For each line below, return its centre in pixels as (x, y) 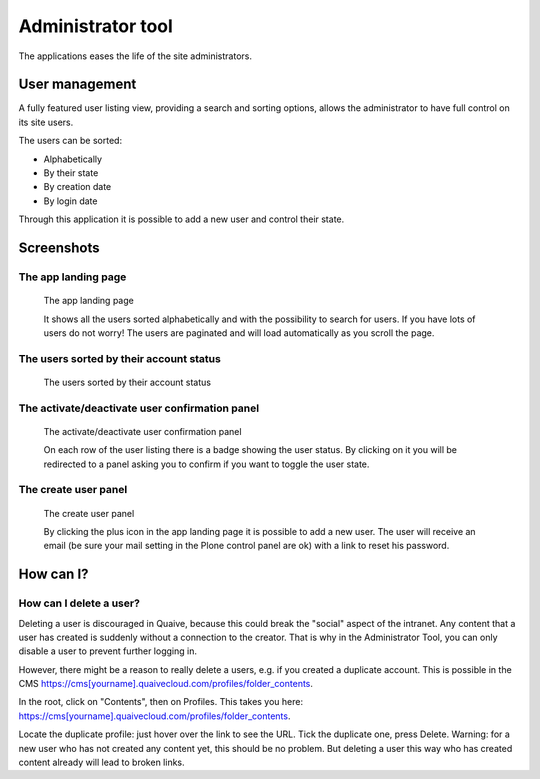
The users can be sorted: (70, 141)
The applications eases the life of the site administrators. (135, 56)
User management (77, 84)
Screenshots (59, 248)
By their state (71, 173)
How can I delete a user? (79, 603)
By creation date (77, 187)
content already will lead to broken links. (101, 762)
